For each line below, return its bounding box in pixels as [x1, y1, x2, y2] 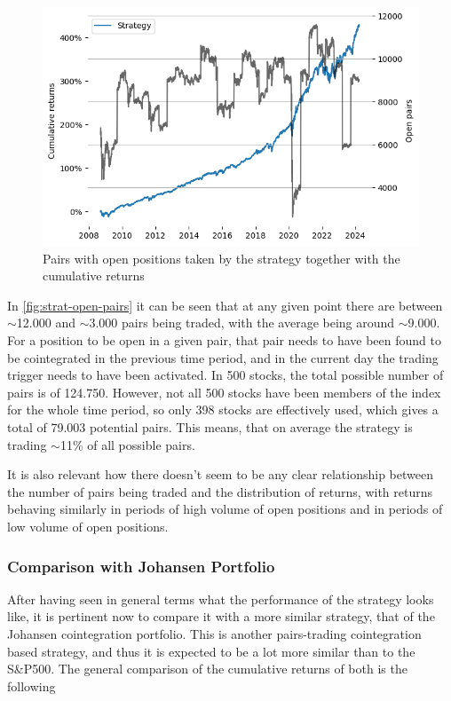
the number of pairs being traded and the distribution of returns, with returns [7, 482, 433, 500]
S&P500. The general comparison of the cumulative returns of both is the [7, 659, 407, 678]
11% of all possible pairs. [59, 435, 195, 453]
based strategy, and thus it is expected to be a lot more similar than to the [7, 642, 415, 660]
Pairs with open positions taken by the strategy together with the [43, 248, 400, 267]
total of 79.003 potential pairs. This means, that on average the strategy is [7, 418, 413, 437]
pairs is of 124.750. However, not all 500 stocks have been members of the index [7, 382, 441, 401]
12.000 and [16, 313, 75, 332]
